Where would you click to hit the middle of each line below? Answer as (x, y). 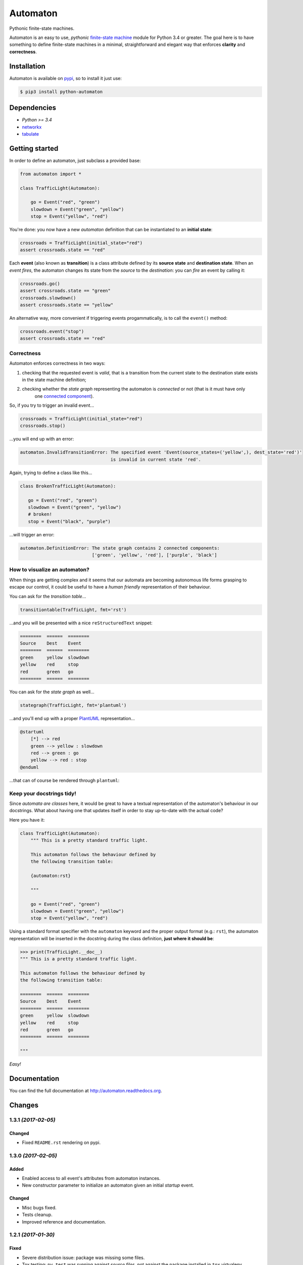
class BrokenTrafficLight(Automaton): (68, 486)
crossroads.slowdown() (48, 298)
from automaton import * (51, 174)
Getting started (34, 149)
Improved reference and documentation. (64, 1221)
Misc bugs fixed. (39, 1207)
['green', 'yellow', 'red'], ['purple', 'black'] (154, 555)
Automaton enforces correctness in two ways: (57, 363)
